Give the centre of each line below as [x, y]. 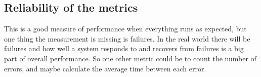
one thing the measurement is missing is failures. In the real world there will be [127, 38]
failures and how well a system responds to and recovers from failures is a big [124, 48]
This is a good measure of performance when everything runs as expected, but [125, 29]
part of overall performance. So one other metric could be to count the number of [130, 58]
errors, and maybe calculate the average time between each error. [105, 68]
